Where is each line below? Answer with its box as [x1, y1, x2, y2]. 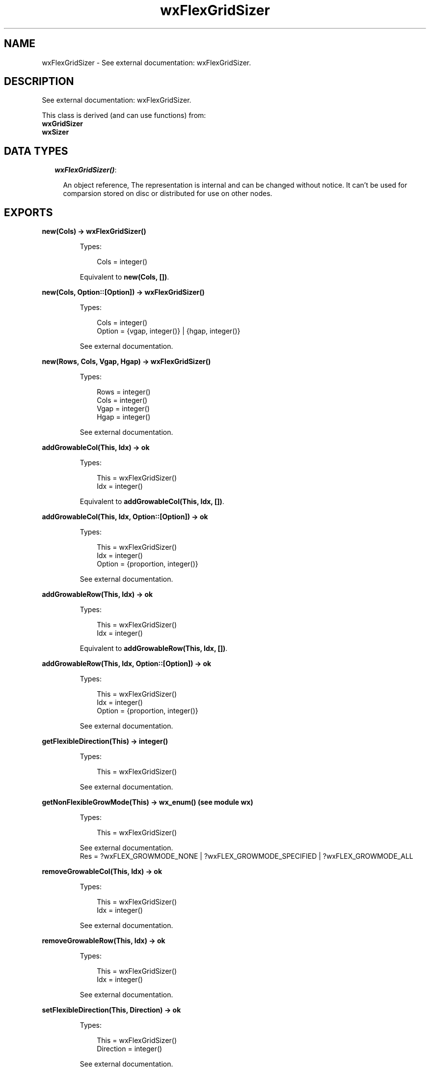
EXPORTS [4, 206, 53, 219]
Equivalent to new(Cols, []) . [80, 273, 169, 282]
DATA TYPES [4, 144, 68, 157]
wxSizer [42, 128, 69, 137]
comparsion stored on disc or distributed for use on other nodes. [63, 189, 272, 198]
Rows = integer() [97, 388, 151, 396]
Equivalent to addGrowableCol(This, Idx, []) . [80, 497, 224, 506]
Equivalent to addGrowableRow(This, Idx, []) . [80, 644, 228, 653]
